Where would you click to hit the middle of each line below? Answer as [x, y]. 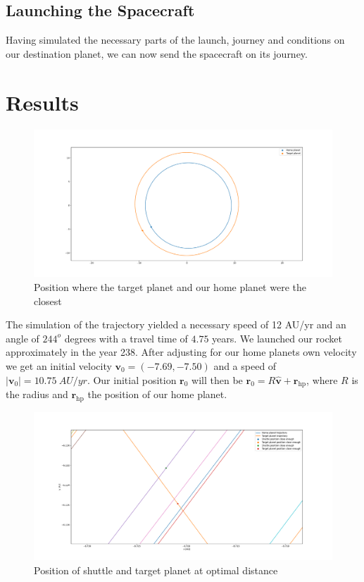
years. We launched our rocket [277, 338]
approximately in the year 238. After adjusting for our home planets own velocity [181, 352]
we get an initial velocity [59, 366]
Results [42, 102]
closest [48, 301]
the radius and [37, 394]
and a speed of [245, 366]
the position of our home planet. [157, 394]
